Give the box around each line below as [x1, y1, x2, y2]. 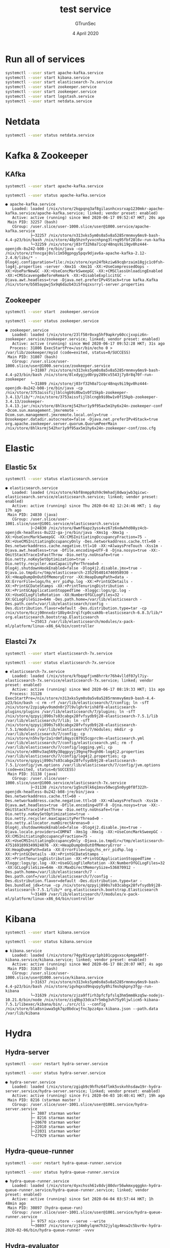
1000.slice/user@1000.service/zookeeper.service [5, 363, 110, 368]
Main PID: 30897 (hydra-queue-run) [7, 1205, 83, 1211]
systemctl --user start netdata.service [5, 98, 93, 104]
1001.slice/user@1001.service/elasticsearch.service [5, 521, 120, 526]
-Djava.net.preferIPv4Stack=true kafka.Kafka [60, 277, 158, 283]
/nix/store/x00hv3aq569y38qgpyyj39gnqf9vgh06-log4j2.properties [5, 749, 145, 754]
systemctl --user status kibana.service [5, 939, 93, 945]
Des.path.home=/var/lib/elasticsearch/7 [5, 869, 93, 875]
